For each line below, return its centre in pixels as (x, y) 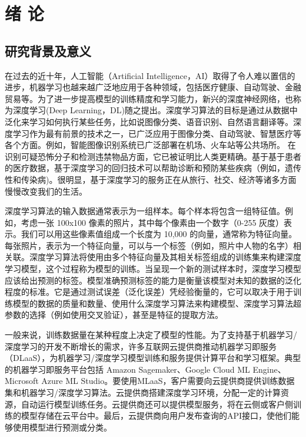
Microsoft (22, 381)
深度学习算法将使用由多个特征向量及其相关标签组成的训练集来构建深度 (165, 257)
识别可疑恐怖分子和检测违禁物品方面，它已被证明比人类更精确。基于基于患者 (153, 156)
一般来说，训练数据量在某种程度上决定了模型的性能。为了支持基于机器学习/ (151, 335)
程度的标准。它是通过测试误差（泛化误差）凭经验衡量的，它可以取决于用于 (149, 292)
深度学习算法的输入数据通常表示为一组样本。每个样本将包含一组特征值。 (145, 211)
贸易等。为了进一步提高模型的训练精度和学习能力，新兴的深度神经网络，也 (149, 98)
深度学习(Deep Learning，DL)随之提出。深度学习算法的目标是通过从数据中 (155, 110)
